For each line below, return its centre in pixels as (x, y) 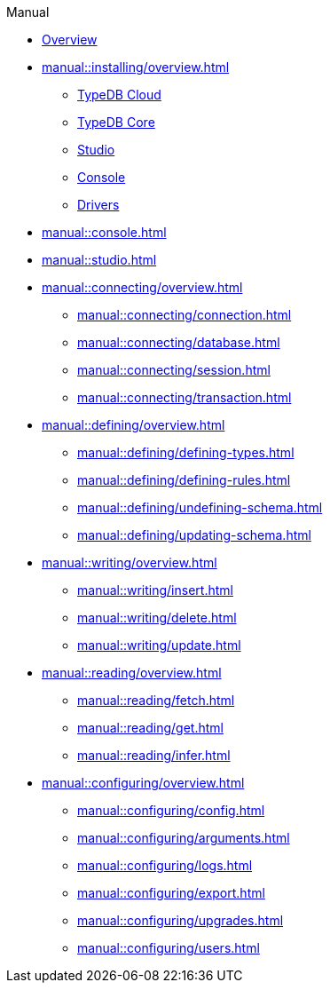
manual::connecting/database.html (179, 342)
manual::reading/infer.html (154, 755)
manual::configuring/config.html (171, 810)
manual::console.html (104, 232)
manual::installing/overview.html (136, 67)
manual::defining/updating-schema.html (194, 535)
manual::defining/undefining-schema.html (200, 507)
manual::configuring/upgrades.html (181, 920)
